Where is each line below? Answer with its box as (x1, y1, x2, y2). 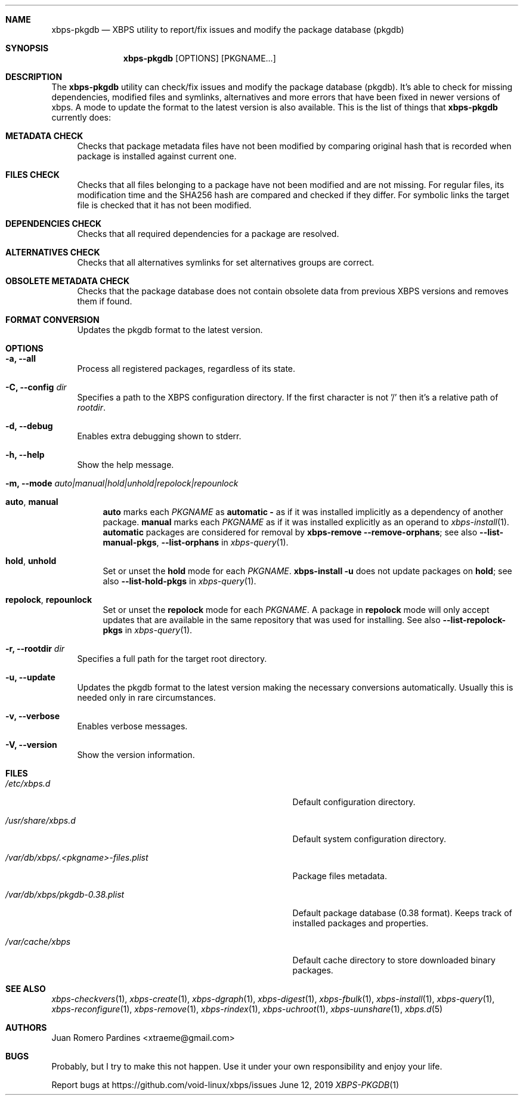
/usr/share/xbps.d (5, 815, 76, 825)
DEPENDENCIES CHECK (5, 218, 102, 229)
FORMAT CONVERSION (5, 315, 100, 325)
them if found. (77, 296, 132, 306)
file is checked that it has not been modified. (77, 200, 252, 210)
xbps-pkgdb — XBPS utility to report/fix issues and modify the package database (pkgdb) (51, 24, 404, 35)
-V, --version (5, 740, 57, 750)
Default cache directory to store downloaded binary (292, 955, 496, 965)
